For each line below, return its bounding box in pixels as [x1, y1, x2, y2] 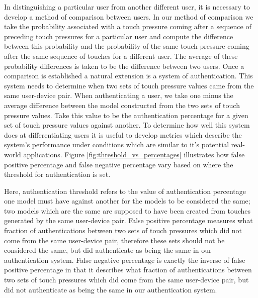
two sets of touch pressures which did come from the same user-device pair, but [4, 274, 249, 285]
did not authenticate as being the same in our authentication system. [4, 284, 217, 294]
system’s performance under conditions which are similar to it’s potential [4, 139, 229, 150]
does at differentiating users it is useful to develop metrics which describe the [4, 129, 242, 140]
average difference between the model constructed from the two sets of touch [4, 100, 240, 110]
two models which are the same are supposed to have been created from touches [4, 205, 251, 216]
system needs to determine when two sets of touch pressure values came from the [4, 80, 254, 90]
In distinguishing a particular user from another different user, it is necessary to [4, 2, 250, 12]
